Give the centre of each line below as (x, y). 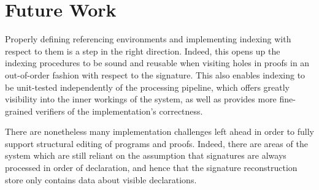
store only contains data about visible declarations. (101, 179)
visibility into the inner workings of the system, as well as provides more (141, 99)
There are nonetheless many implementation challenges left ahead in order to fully (159, 131)
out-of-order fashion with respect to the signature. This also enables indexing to (155, 74)
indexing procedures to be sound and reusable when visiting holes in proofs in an (157, 63)
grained (19, 111)
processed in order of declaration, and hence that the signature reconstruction (151, 168)
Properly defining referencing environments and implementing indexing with (148, 39)
